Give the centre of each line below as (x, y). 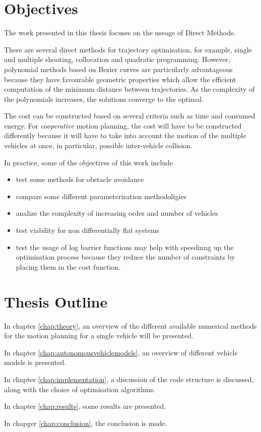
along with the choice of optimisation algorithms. (80, 389)
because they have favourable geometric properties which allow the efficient (120, 79)
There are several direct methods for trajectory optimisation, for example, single (128, 49)
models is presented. (35, 362)
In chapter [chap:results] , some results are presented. (85, 406)
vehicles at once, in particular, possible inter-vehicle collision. (98, 145)
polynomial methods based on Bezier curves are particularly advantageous (118, 69)
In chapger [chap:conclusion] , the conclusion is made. (86, 423)
